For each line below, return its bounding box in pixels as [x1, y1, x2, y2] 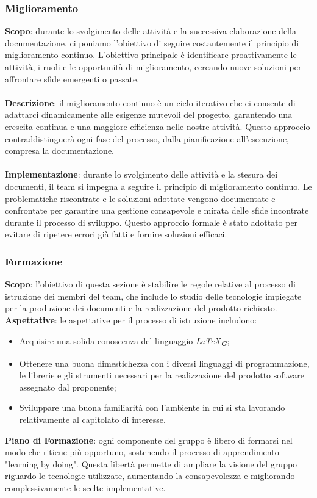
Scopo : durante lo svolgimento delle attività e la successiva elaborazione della [5, 24, 296, 37]
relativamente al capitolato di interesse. [19, 413, 166, 425]
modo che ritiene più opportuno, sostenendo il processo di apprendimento [5, 446, 279, 458]
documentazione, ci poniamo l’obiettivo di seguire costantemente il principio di [5, 36, 299, 49]
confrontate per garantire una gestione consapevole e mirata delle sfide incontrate [5, 204, 309, 217]
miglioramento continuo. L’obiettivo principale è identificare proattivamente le [5, 48, 297, 61]
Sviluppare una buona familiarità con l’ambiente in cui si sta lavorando [19, 401, 285, 414]
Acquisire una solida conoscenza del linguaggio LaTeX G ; [19, 334, 230, 349]
